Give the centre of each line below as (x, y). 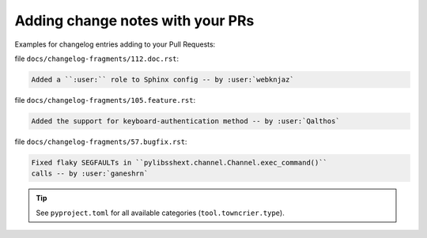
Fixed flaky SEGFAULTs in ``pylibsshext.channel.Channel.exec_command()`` (179, 162)
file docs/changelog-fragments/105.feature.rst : (105, 100)
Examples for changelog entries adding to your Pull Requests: (115, 44)
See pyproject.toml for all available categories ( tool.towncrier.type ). (160, 213)
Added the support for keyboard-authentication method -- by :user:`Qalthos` (185, 121)
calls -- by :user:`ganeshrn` (90, 174)
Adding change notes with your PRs (134, 21)
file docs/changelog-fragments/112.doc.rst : (97, 59)
